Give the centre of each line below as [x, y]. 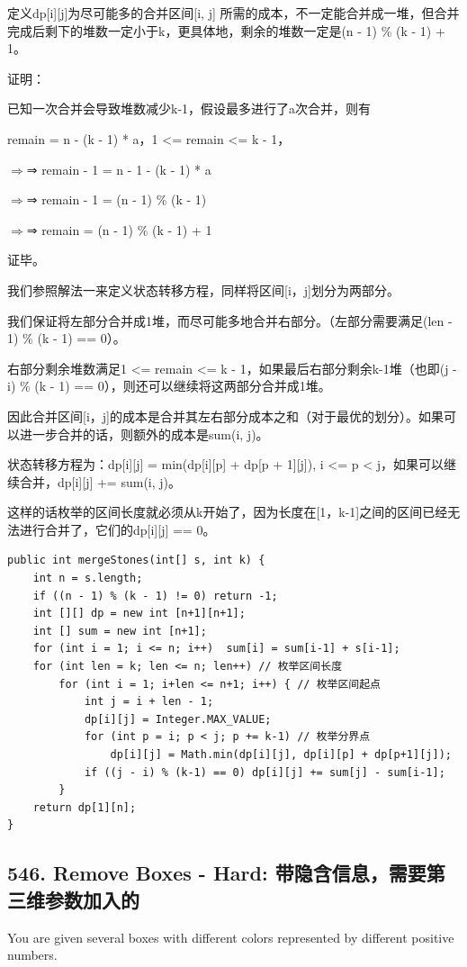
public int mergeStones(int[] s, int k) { [136, 560]
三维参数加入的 [73, 899]
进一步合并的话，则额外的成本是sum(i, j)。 [144, 434]
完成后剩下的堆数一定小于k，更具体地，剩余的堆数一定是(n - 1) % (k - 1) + [226, 30]
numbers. [32, 955]
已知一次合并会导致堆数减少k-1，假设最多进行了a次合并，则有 [189, 108]
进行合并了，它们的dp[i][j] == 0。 [117, 529]
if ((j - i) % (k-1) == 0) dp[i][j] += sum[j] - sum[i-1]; [265, 772]
